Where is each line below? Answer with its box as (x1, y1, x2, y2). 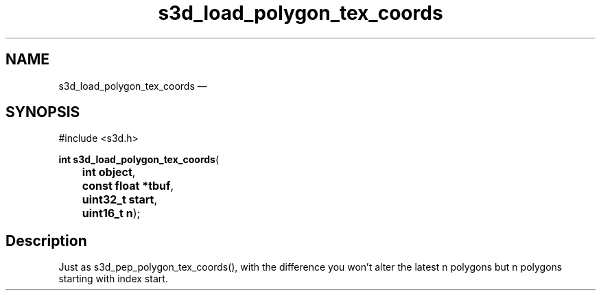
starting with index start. (58, 273, 168, 285)
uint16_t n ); (82, 206, 141, 221)
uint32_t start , (82, 193, 158, 207)
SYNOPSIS (5, 103, 80, 121)
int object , (82, 165, 136, 180)
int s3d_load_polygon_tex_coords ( (58, 153, 220, 166)
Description (5, 232, 87, 249)
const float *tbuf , (82, 179, 174, 193)
